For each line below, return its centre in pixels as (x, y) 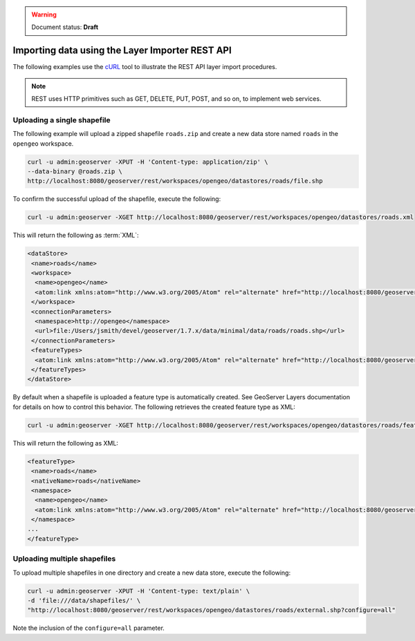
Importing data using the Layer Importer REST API (122, 51)
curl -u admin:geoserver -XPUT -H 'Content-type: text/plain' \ (139, 591)
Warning (44, 15)
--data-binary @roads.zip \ (75, 171)
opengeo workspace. (43, 143)
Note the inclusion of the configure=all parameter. (89, 628)
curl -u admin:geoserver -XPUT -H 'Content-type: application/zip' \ (148, 162)
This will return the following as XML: (66, 443)
